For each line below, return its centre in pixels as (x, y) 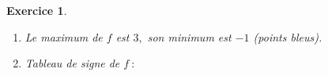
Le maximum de (64, 36)
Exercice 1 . (37, 10)
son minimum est (189, 36)
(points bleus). (288, 36)
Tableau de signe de (72, 63)
